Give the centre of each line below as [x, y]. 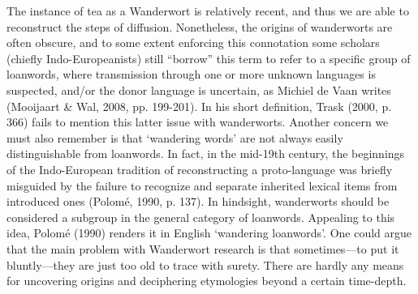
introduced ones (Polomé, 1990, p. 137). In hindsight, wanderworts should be [198, 201]
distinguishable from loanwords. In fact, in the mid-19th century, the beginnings [206, 153]
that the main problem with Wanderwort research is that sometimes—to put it [203, 248]
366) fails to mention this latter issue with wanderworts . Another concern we [198, 122]
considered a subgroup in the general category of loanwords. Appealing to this [201, 217]
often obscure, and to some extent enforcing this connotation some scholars [193, 43]
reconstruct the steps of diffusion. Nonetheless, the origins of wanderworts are [200, 26]
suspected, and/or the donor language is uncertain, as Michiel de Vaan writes [199, 89]
